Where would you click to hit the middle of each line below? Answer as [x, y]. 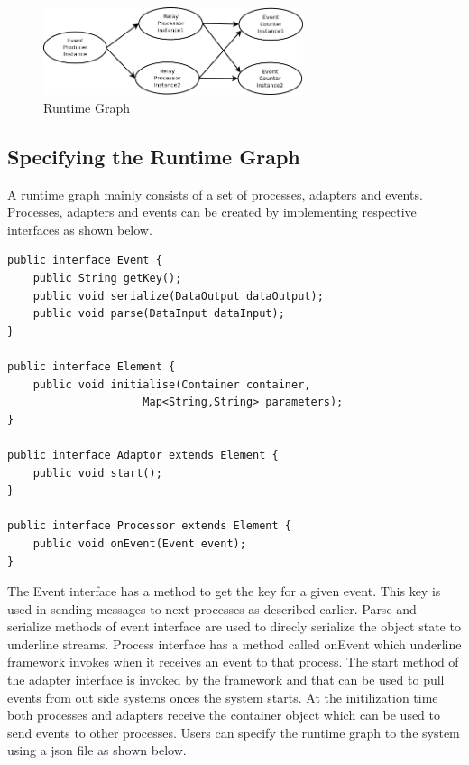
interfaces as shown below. [80, 229]
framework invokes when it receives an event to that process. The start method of [233, 662]
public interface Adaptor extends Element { [143, 455]
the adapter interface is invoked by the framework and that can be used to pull [226, 680]
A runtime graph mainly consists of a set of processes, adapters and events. [215, 194]
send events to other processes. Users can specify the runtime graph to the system [234, 732]
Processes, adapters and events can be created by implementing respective [212, 212]
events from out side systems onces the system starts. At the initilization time [223, 697]
